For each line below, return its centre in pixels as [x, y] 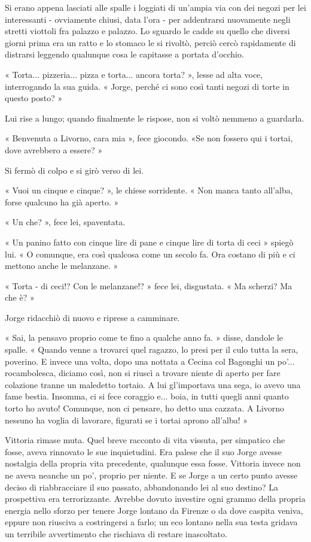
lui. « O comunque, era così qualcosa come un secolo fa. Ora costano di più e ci [150, 254]
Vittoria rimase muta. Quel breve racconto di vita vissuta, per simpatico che [145, 440]
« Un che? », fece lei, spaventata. [65, 222]
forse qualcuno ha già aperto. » [62, 202]
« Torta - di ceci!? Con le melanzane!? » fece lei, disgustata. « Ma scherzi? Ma [149, 285]
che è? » [20, 297]
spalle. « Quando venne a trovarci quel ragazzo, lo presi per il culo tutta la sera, [152, 349]
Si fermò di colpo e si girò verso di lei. [74, 170]
